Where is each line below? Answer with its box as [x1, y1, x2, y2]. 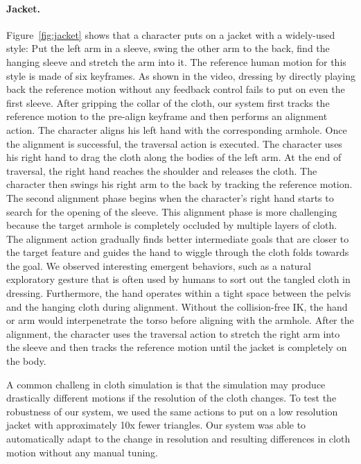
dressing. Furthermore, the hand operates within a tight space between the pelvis [6, 286, 351, 300]
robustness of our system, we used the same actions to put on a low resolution [6, 404, 338, 418]
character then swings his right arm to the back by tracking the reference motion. [6, 177, 353, 191]
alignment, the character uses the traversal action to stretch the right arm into [6, 326, 340, 341]
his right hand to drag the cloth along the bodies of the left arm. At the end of [6, 150, 342, 164]
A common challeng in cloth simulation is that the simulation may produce [6, 377, 326, 391]
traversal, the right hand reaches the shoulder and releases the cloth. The [6, 163, 317, 178]
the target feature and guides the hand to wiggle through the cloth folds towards [6, 245, 349, 259]
